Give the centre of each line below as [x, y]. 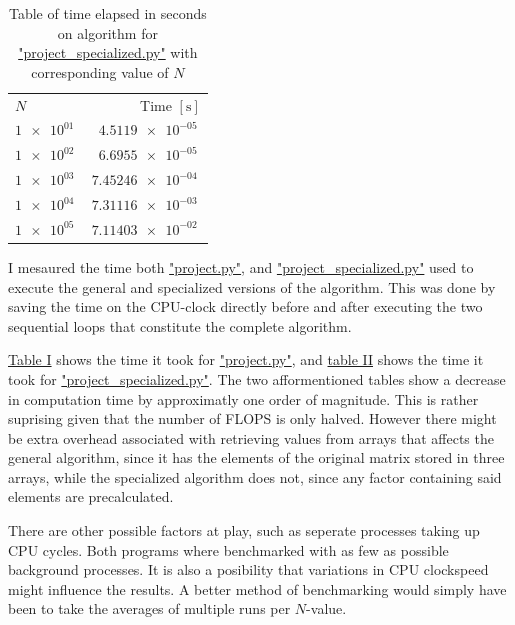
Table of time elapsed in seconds [108, 13]
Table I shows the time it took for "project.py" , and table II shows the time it [246, 359]
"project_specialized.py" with [108, 52]
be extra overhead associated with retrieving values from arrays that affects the [251, 437]
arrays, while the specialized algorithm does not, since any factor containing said [255, 476]
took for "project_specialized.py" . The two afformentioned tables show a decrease [257, 378]
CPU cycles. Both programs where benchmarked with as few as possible [228, 549]
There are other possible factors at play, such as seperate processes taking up [244, 530]
